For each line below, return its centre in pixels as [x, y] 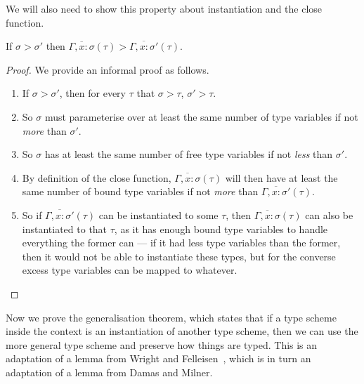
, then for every [93, 93]
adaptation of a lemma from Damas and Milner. [109, 372]
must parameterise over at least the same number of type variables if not [201, 116]
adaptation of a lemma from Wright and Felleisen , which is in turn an [158, 358]
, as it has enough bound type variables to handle [221, 229]
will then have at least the [281, 177]
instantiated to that [65, 229]
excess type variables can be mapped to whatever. [130, 270]
